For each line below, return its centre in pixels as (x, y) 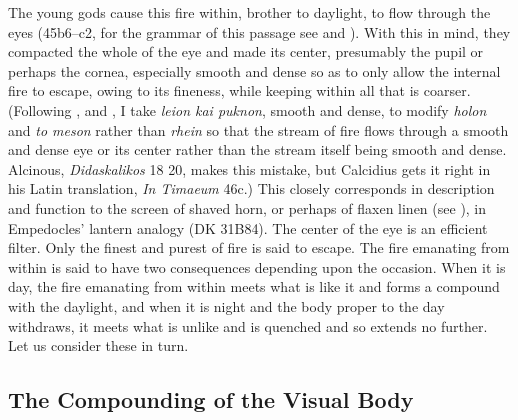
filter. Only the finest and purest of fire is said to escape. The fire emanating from (259, 247)
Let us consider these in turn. (98, 345)
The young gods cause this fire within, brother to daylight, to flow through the (249, 12)
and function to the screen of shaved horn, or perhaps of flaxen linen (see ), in (247, 207)
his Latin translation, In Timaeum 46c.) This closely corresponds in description (251, 188)
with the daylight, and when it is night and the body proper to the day (226, 305)
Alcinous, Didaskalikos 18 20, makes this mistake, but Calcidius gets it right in (249, 168)
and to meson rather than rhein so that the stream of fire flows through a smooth (258, 129)
